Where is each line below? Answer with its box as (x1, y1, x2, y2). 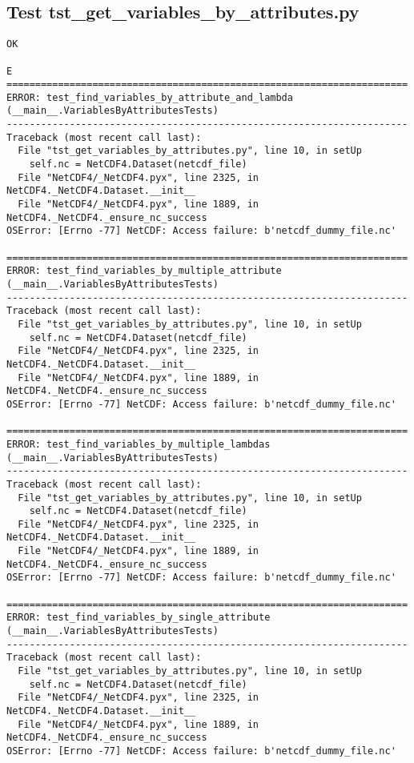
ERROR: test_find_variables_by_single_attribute (6, 612, 271, 624)
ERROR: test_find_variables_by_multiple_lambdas (6, 438, 271, 450)
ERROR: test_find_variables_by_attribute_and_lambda (6, 91, 293, 103)
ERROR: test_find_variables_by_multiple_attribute (6, 265, 282, 277)
